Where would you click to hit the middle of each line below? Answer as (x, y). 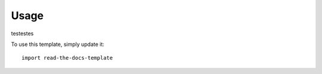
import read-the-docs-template (67, 58)
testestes (22, 33)
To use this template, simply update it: (58, 44)
